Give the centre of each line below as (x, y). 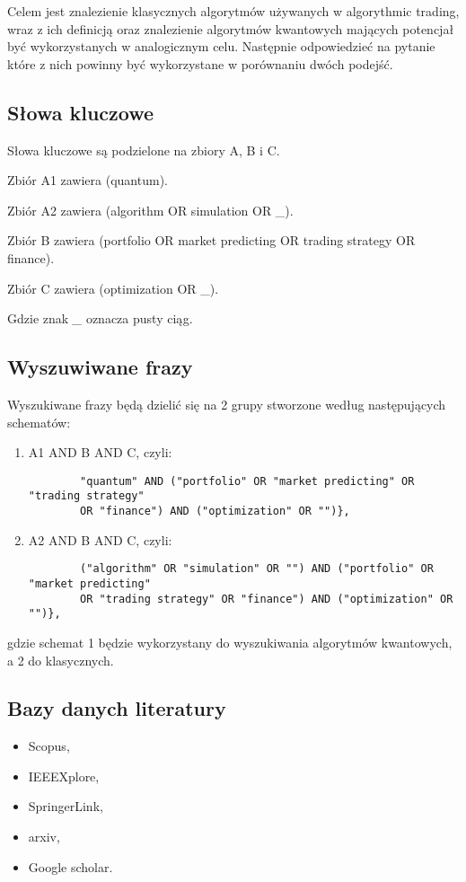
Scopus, (49, 746)
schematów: (39, 422)
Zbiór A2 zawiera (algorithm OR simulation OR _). (150, 210)
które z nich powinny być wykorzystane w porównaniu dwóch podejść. (200, 63)
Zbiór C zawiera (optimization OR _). (113, 288)
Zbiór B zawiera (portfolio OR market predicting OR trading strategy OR (211, 240)
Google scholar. (70, 866)
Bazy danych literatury (117, 708)
